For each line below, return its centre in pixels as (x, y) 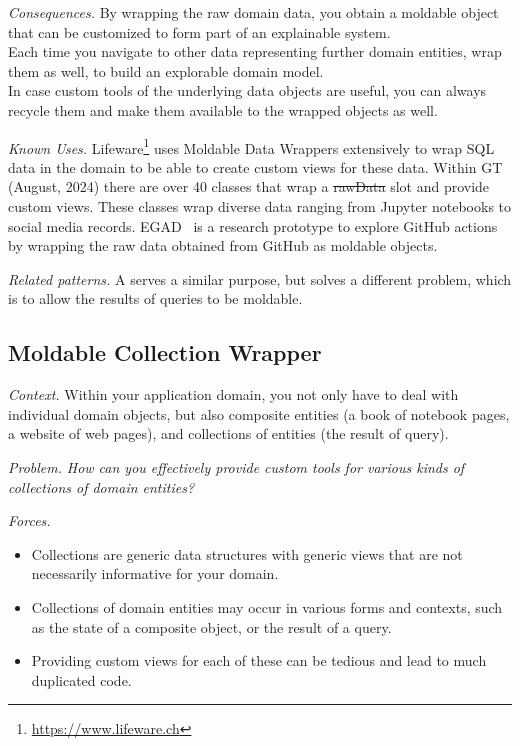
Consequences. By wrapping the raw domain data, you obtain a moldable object (253, 12)
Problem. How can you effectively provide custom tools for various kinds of (236, 466)
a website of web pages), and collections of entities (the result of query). (228, 433)
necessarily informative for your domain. (155, 573)
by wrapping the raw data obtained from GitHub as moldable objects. (223, 245)
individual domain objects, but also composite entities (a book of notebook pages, (259, 413)
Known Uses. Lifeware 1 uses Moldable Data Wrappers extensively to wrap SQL (251, 146)
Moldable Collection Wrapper (165, 352)
